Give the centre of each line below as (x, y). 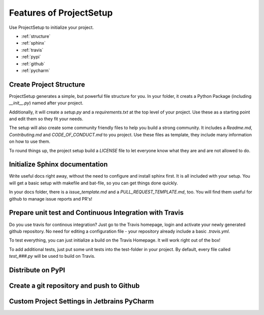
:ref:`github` (33, 64)
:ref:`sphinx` (33, 43)
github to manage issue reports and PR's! (51, 199)
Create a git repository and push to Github (74, 285)
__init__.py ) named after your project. (46, 103)
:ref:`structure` (36, 36)
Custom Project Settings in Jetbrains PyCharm (81, 301)
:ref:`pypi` (31, 57)
